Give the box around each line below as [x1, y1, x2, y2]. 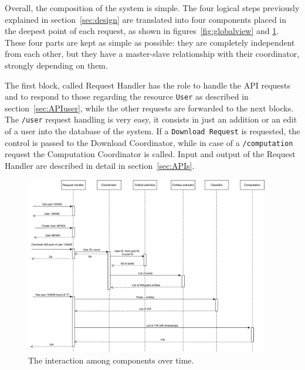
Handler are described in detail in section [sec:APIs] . [5, 159, 195, 171]
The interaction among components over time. [28, 354, 194, 366]
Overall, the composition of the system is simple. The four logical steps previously [5, 2, 300, 13]
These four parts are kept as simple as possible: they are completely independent [5, 36, 295, 48]
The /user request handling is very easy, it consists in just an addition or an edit [5, 113, 297, 125]
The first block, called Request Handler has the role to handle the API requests [5, 79, 291, 91]
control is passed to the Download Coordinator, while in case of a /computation [5, 136, 293, 148]
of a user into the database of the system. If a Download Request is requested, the [5, 125, 300, 137]
